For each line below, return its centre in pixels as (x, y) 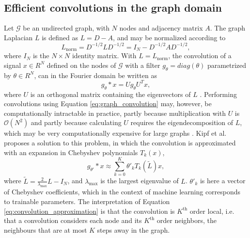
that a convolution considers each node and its (73, 220)
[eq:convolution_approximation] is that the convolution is (89, 211)
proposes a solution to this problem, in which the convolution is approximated (120, 143)
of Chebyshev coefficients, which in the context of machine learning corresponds (122, 192)
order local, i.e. (212, 211)
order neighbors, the (187, 220)
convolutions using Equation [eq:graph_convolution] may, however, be (108, 103)
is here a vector (223, 181)
